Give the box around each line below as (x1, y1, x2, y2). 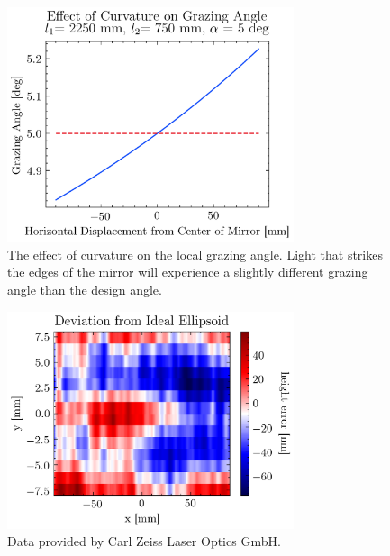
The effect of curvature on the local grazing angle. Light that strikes (7, 244, 383, 263)
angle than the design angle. (7, 280, 162, 299)
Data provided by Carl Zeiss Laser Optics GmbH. (7, 532, 281, 551)
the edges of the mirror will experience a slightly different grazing (7, 262, 368, 281)
